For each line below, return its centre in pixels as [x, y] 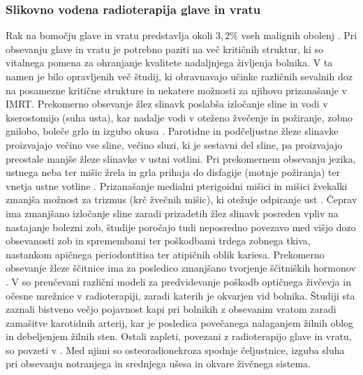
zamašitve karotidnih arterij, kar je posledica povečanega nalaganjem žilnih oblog [180, 322]
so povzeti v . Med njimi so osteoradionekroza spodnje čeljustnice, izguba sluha [175, 350]
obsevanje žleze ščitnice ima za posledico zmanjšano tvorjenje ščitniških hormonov [181, 268]
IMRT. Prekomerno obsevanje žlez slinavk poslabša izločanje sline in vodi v [167, 104]
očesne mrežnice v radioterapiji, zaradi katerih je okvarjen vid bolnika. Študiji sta [180, 295]
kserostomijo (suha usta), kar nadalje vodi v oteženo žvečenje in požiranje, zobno [179, 117]
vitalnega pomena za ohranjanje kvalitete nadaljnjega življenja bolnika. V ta [169, 62]
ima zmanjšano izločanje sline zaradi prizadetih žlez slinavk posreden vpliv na [172, 213]
